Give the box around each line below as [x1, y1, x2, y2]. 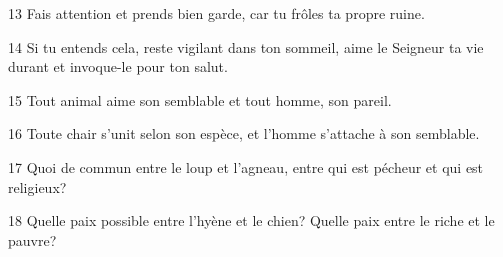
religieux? [8, 176, 67, 197]
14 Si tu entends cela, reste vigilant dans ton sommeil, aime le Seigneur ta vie [8, 36, 484, 57]
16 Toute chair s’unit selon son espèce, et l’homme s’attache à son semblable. [8, 123, 480, 144]
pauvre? [8, 229, 57, 250]
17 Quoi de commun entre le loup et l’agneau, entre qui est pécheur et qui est [8, 156, 484, 177]
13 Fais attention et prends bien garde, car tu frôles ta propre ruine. [8, 3, 425, 23]
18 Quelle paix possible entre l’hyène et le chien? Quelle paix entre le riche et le [8, 210, 495, 231]
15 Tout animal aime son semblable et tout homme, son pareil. [8, 89, 392, 110]
